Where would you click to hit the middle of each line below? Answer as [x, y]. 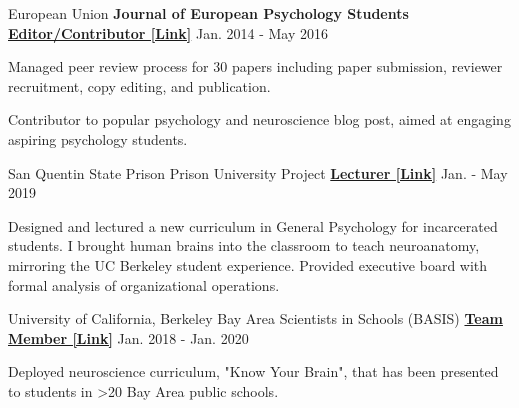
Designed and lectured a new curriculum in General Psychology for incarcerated [253, 225]
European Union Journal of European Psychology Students [208, 13]
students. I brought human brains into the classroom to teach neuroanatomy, [244, 245]
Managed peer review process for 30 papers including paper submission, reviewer [255, 66]
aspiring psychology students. [98, 138]
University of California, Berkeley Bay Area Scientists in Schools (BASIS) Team [255, 318]
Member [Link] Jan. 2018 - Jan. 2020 [128, 337]
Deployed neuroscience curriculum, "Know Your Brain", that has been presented [253, 371]
